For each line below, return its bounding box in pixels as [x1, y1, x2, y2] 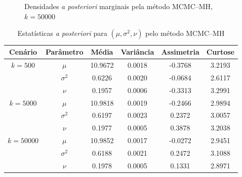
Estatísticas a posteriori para [17, 28, 107, 38]
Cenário [9, 47, 37, 57]
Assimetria [161, 47, 199, 57]
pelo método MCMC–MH [145, 28, 225, 38]
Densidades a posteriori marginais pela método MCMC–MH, [24, 1, 213, 11]
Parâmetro [45, 47, 84, 57]
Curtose [206, 47, 234, 57]
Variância [120, 47, 154, 57]
